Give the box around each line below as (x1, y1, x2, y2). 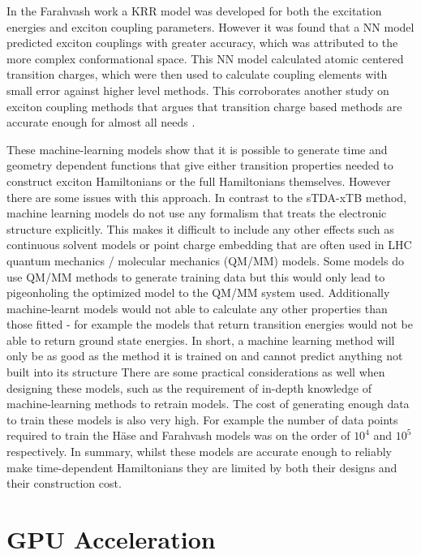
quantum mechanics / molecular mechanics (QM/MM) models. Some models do (6, 252, 404, 269)
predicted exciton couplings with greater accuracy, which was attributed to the (6, 34, 398, 51)
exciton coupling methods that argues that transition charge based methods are (6, 97, 402, 114)
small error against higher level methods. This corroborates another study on (6, 81, 389, 98)
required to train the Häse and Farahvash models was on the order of (6, 427, 350, 444)
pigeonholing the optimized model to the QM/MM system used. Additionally (6, 284, 390, 301)
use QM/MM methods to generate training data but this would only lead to (6, 268, 385, 285)
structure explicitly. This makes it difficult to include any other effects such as (6, 220, 394, 237)
